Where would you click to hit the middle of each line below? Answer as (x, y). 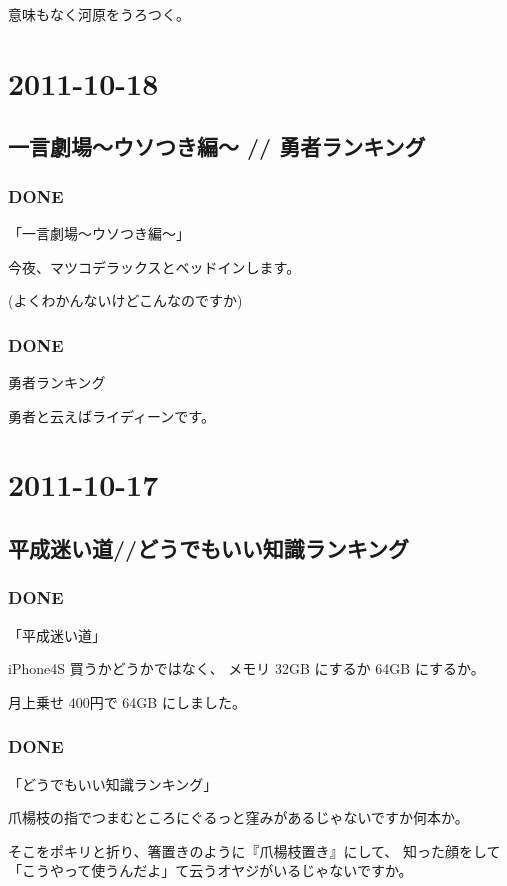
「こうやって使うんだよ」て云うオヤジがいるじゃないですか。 (210, 870)
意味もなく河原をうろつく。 (99, 14)
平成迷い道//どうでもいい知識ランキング (209, 547)
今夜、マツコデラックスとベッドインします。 (154, 266)
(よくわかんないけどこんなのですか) (125, 300)
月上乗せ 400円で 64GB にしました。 (127, 701)
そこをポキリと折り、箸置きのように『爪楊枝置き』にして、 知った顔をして (254, 850)
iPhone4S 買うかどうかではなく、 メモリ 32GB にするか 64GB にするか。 (246, 668)
